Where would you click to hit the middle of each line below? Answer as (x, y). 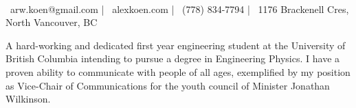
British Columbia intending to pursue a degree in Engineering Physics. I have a (173, 58)
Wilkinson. (28, 99)
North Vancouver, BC (52, 22)
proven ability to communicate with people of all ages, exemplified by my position (178, 71)
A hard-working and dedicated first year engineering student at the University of (176, 45)
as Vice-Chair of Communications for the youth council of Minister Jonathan (168, 85)
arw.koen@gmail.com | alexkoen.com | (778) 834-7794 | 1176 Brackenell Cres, (179, 9)
